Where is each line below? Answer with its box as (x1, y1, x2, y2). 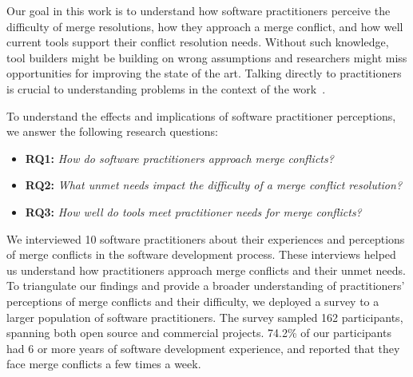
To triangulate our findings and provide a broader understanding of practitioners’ (6, 277, 405, 294)
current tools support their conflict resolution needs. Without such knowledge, (6, 34, 389, 50)
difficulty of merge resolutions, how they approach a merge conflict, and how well (6, 18, 403, 34)
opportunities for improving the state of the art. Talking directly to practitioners (6, 65, 402, 81)
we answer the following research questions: (6, 123, 218, 140)
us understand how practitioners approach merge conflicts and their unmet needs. (6, 261, 406, 278)
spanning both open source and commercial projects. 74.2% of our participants (6, 324, 391, 341)
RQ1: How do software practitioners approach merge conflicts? (25, 149, 334, 166)
